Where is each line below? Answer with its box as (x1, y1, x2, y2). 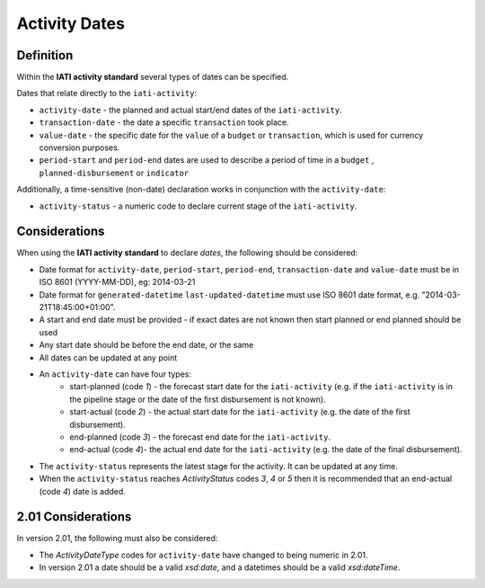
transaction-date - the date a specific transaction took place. (39, 117, 289, 128)
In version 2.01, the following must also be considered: (16, 533, 218, 544)
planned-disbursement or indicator (39, 167, 189, 178)
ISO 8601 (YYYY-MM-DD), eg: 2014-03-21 (39, 277, 196, 288)
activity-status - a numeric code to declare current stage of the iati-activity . (39, 200, 357, 211)
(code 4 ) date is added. (39, 486, 126, 496)
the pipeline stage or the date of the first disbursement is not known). (69, 394, 327, 405)
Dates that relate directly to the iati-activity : (16, 88, 198, 99)
